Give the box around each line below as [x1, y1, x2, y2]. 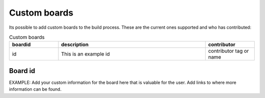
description [61, 41, 89, 48]
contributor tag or [208, 48, 249, 55]
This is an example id [61, 51, 110, 58]
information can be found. [9, 86, 62, 92]
